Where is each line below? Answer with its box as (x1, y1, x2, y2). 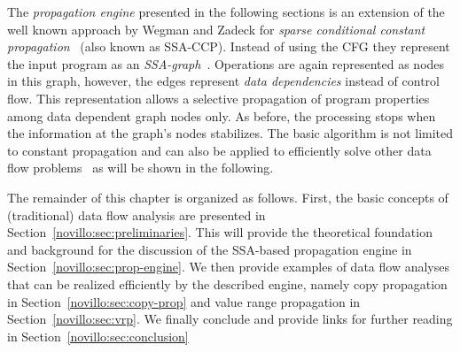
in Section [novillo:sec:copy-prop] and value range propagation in (7, 292, 361, 310)
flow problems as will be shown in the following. (7, 158, 274, 177)
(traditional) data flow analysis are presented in (7, 205, 266, 224)
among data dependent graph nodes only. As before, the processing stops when (7, 106, 436, 125)
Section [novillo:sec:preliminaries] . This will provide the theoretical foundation (7, 223, 433, 241)
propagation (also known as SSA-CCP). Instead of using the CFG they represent (7, 37, 450, 56)
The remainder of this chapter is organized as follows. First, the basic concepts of (7, 187, 448, 206)
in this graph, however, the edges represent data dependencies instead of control (7, 72, 440, 90)
